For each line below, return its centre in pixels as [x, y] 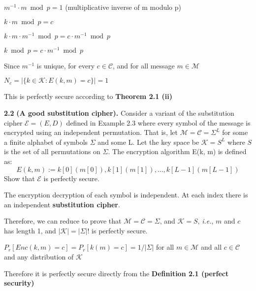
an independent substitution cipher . [62, 204]
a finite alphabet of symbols [46, 142]
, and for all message [144, 65]
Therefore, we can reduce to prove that [63, 221]
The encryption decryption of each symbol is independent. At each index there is [126, 195]
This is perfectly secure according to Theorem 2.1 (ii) [88, 96]
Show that [19, 178]
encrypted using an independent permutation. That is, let [91, 132]
